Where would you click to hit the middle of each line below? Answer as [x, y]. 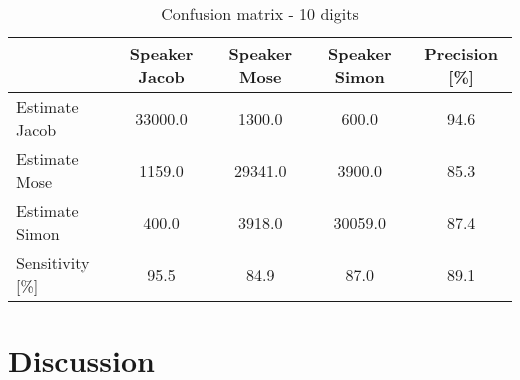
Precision [461, 53]
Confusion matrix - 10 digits [260, 13]
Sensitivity [53, 262]
